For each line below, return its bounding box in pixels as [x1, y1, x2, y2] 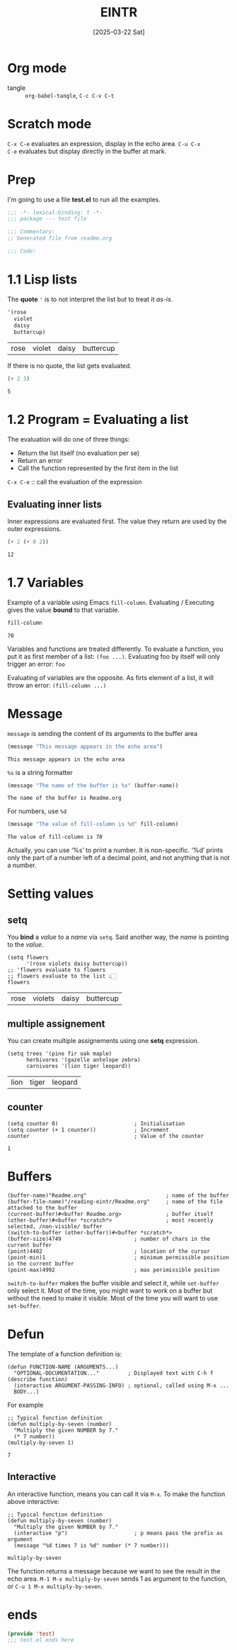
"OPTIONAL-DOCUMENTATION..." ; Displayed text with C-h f [13, 1369, 214, 1376]
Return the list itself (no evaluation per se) [17, 449, 140, 457]
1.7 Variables [7, 575, 84, 591]
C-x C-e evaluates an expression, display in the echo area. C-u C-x [7, 139, 201, 147]
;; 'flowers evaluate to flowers [7, 966, 106, 974]
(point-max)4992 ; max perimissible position [7, 1266, 220, 1273]
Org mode [7, 60, 67, 76]
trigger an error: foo [7, 659, 65, 668]
